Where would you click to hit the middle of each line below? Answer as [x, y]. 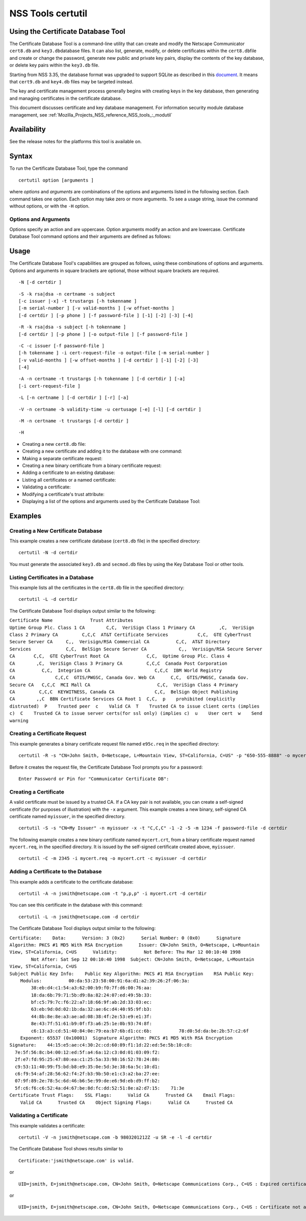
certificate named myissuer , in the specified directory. [68, 816]
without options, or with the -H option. [49, 206]
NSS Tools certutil [48, 13]
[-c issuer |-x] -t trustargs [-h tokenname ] [78, 301]
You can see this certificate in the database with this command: [76, 905]
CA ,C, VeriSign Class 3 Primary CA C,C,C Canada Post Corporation [118, 663]
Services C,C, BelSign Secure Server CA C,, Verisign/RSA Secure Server [136, 649]
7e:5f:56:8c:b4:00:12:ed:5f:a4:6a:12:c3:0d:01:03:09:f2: [87, 1052]
